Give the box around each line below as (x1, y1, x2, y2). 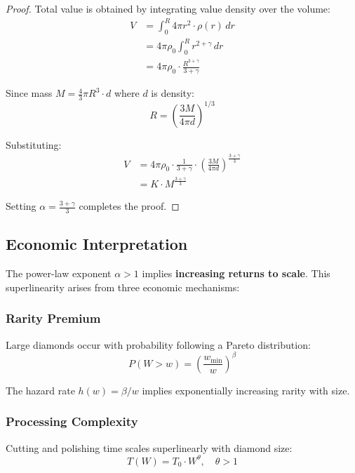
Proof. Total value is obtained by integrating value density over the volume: (6, 1, 330, 15)
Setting (6, 199, 36, 213)
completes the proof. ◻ (79, 199, 180, 213)
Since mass (6, 86, 53, 100)
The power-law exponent (6, 266, 112, 281)
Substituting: (6, 137, 62, 152)
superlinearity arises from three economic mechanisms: (6, 279, 240, 294)
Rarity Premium (6, 309, 101, 327)
